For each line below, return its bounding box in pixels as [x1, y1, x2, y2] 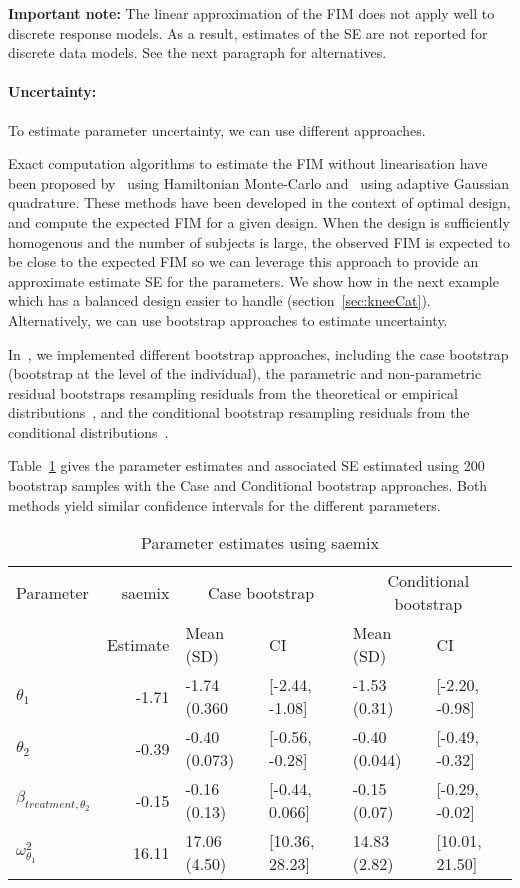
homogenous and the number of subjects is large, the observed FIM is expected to [8, 231, 511, 252]
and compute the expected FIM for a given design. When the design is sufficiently [8, 211, 510, 232]
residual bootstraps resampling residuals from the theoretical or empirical [8, 382, 458, 403]
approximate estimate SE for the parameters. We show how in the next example [8, 270, 499, 291]
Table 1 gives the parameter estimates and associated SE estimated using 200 [8, 455, 485, 476]
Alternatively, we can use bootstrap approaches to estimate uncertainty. [8, 309, 448, 330]
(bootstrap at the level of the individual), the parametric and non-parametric [8, 363, 482, 384]
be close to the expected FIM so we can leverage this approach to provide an [8, 251, 479, 272]
